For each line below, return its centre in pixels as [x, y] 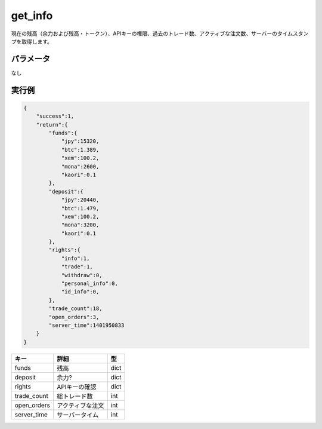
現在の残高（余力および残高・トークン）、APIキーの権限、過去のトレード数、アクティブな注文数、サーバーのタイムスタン [160, 33]
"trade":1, [77, 267]
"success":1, [55, 116]
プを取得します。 [32, 41]
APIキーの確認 [77, 387]
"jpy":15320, [80, 141]
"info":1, [75, 258]
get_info [32, 16]
